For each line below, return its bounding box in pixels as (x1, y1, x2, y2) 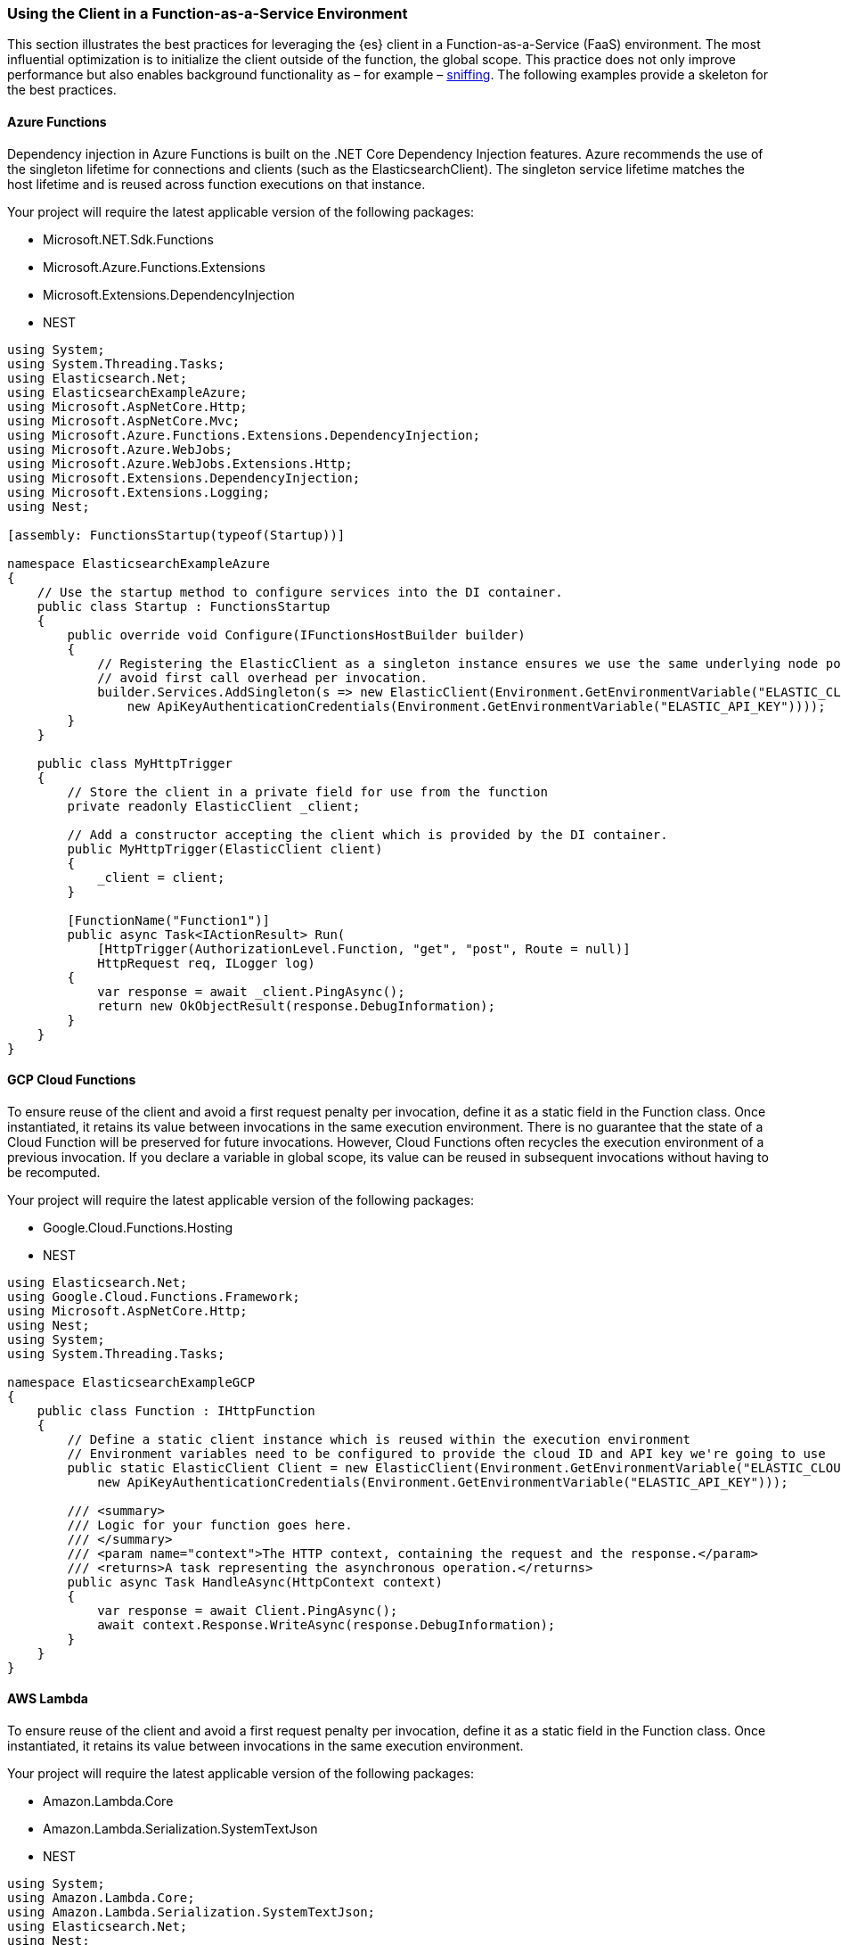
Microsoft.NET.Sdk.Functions (43, 231, 214, 247)
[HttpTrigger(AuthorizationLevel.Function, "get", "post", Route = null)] (97, 941, 631, 956)
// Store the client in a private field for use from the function (67, 784, 548, 799)
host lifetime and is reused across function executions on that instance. (7, 176, 426, 192)
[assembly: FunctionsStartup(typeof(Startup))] (7, 527, 346, 542)
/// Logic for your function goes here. (67, 1517, 353, 1532)
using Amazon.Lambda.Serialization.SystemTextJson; (7, 1905, 376, 1920)
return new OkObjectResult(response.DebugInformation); (97, 998, 495, 1013)
